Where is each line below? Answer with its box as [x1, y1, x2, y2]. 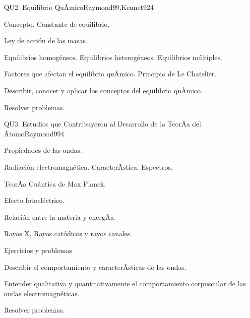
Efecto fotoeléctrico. [4, 195, 64, 205]
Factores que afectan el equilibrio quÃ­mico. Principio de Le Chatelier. [4, 68, 217, 79]
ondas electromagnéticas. [4, 288, 79, 298]
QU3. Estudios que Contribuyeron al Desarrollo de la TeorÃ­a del [4, 119, 201, 129]
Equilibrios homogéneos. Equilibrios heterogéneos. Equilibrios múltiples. [4, 52, 222, 62]
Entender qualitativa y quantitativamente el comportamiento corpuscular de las [4, 278, 246, 289]
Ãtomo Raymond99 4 [4, 128, 64, 138]
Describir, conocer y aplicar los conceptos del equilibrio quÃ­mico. [4, 85, 203, 95]
